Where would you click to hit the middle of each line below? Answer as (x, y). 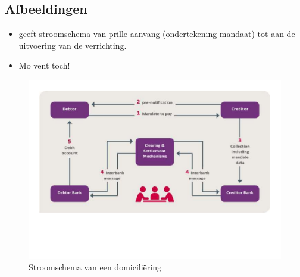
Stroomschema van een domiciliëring (95, 267)
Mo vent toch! (44, 65)
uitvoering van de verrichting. (73, 45)
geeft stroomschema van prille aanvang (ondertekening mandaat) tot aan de (157, 34)
